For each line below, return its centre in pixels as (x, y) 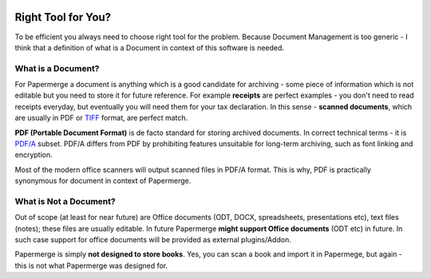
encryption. (34, 155)
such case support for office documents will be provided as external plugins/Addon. (153, 240)
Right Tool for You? (63, 17)
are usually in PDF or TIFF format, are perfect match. (101, 118)
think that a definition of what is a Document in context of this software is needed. (150, 47)
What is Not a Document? (65, 201)
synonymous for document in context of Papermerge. (103, 181)
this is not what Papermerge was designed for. (91, 265)
